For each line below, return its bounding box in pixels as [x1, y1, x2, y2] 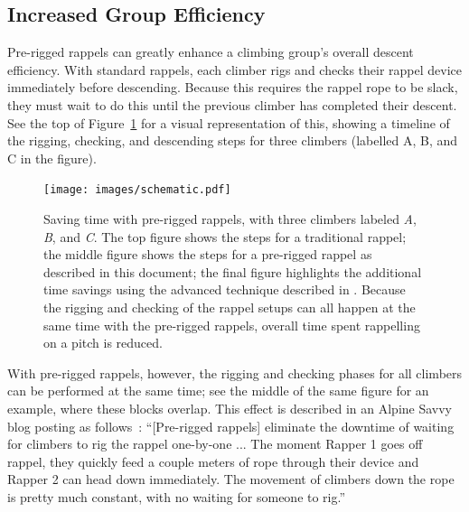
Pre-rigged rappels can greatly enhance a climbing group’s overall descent [7, 42, 414, 61]
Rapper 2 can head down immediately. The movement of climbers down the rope [7, 470, 455, 489]
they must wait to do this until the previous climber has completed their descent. [7, 95, 457, 114]
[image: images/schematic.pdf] [43, 183, 231, 197]
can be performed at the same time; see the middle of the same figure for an [7, 381, 429, 400]
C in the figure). [7, 148, 97, 167]
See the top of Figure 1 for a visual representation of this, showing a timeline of [7, 113, 450, 132]
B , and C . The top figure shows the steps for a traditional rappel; [43, 227, 407, 246]
